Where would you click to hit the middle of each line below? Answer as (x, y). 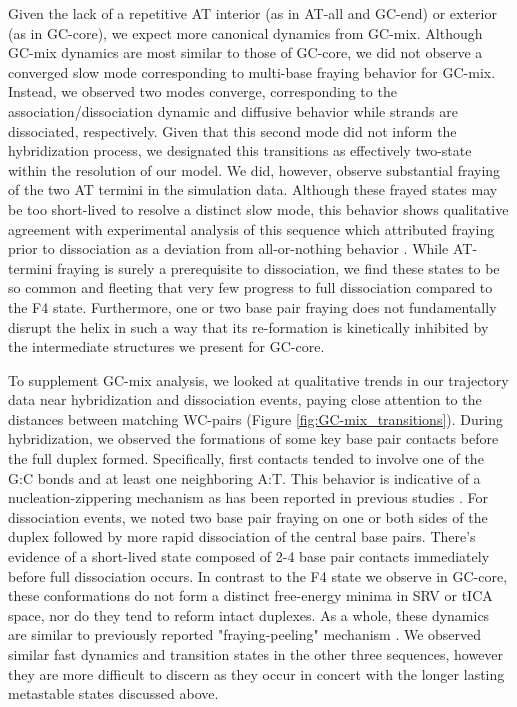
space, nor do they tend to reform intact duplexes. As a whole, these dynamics (249, 614)
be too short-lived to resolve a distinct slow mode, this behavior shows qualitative (258, 208)
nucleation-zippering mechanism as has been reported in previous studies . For (248, 497)
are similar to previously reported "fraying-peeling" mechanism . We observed (245, 634)
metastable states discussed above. (113, 693)
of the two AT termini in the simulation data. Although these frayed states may (253, 189)
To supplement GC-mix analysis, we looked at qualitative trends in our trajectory (258, 379)
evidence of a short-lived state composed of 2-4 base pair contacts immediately (249, 556)
